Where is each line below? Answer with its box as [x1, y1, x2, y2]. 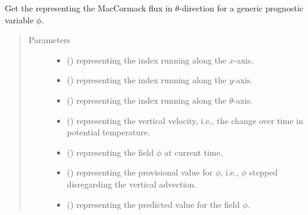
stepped [249, 166, 278, 178]
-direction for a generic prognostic [179, 2, 304, 14]
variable [5, 13, 34, 26]
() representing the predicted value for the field [67, 198, 240, 210]
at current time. [164, 146, 223, 158]
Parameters [28, 34, 70, 46]
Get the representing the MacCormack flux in [5, 2, 173, 14]
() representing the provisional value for [67, 166, 213, 178]
